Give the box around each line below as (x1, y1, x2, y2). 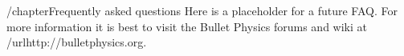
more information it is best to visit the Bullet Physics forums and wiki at (6, 18, 367, 34)
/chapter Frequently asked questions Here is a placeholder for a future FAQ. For (6, 2, 398, 18)
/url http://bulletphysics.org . (6, 34, 147, 50)
